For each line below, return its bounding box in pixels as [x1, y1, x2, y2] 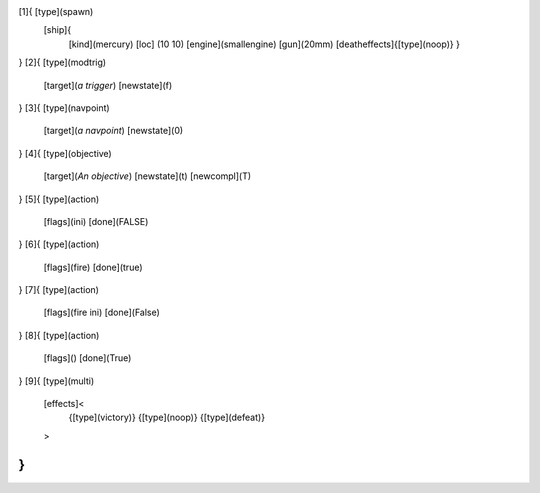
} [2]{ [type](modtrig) [18, 56, 107, 69]
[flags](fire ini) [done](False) [43, 306, 160, 319]
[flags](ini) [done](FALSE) [43, 215, 149, 227]
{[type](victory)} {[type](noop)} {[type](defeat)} [68, 411, 265, 424]
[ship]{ [43, 24, 72, 36]
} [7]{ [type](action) [18, 284, 100, 296]
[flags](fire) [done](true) [43, 261, 144, 273]
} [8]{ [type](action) [18, 329, 100, 341]
